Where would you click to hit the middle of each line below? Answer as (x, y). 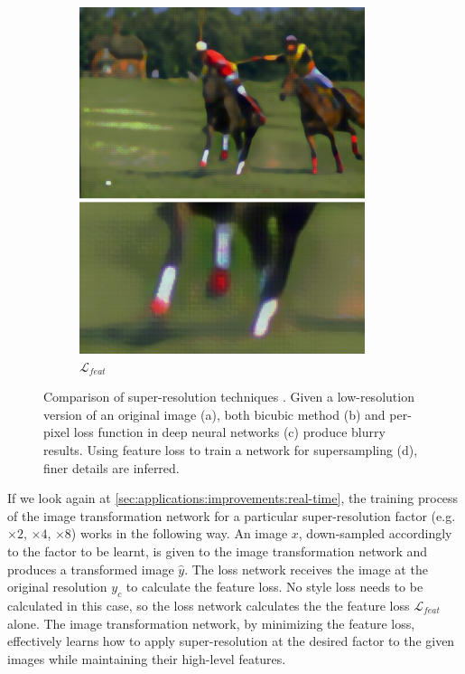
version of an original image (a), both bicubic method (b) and (214, 414)
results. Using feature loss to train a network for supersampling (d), (231, 449)
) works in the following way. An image (179, 533)
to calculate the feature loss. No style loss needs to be (274, 587)
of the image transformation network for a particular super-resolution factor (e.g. (232, 515)
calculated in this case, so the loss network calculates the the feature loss (209, 605)
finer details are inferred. (112, 467)
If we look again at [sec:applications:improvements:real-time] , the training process (233, 498)
